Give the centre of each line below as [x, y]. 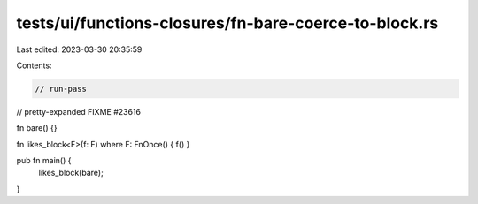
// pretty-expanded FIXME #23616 [79, 111]
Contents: [34, 65]
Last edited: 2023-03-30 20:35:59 [79, 49]
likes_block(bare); [71, 173]
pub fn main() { [44, 161]
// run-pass [61, 89]
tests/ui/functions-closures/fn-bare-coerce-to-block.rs [227, 23]
